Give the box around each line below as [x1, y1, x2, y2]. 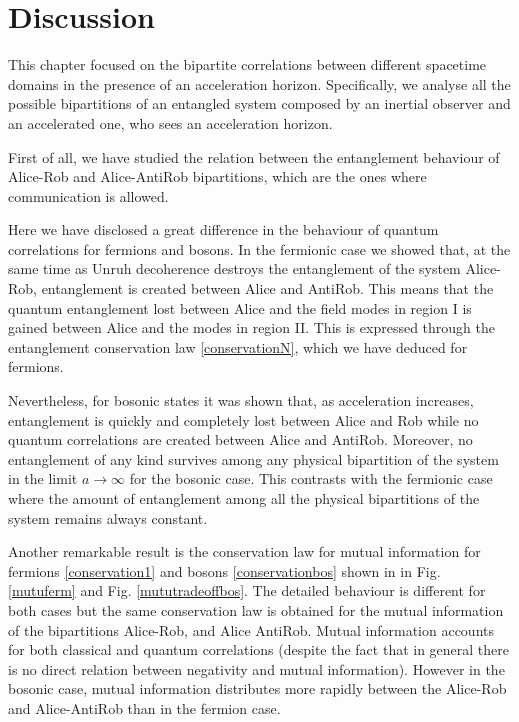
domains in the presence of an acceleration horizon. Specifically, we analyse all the [8, 73, 511, 94]
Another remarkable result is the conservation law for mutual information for [8, 541, 481, 562]
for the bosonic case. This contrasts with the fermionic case [129, 468, 493, 489]
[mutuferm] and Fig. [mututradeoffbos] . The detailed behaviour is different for [8, 580, 486, 601]
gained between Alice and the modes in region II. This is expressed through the [8, 317, 495, 338]
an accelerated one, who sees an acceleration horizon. [8, 112, 333, 133]
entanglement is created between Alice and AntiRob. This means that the [41, 278, 494, 299]
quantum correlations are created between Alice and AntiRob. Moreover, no [8, 429, 473, 450]
